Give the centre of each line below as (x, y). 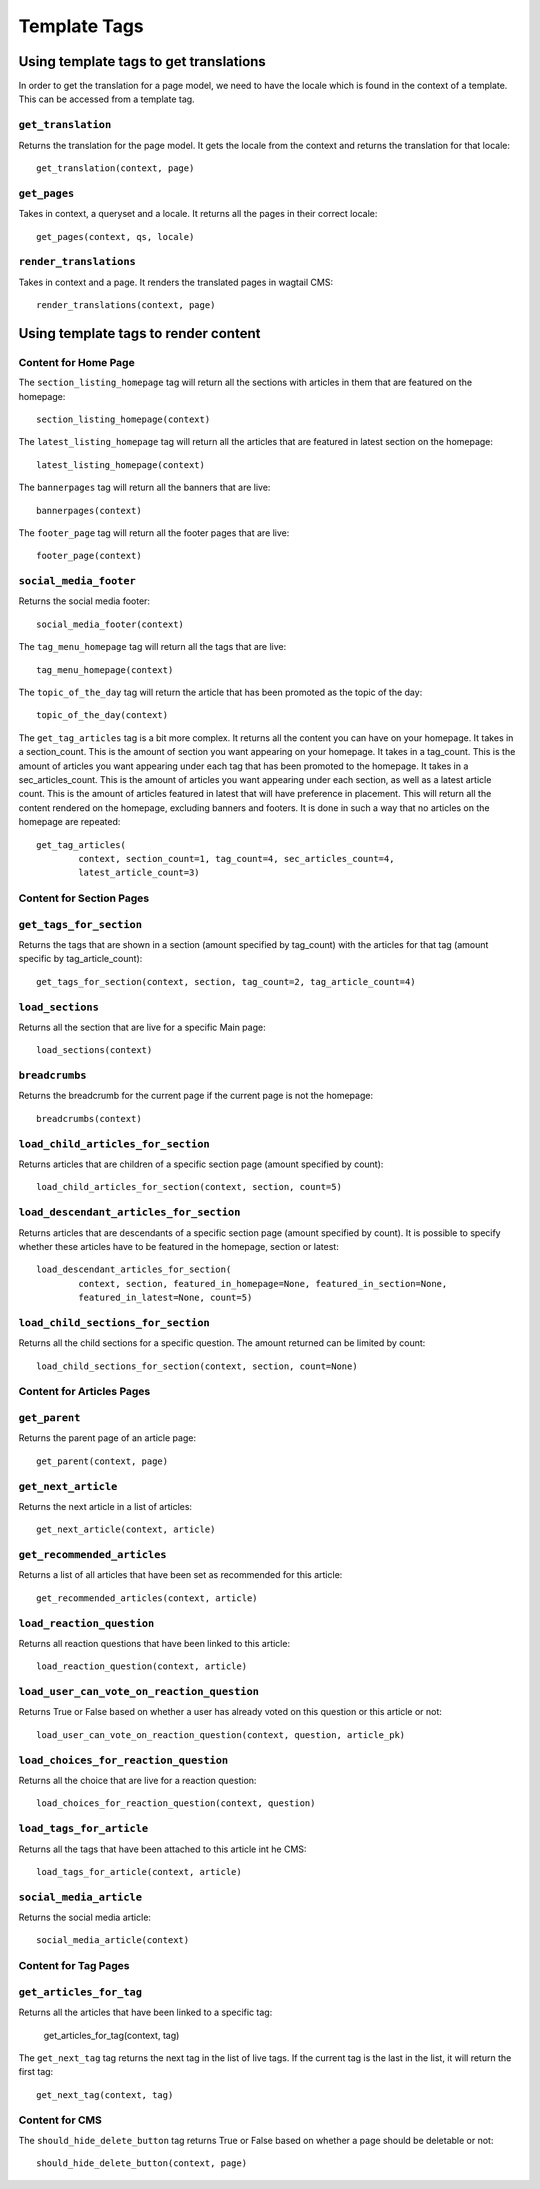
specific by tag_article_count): (80, 959)
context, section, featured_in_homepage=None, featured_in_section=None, (263, 1283)
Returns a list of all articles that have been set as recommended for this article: (180, 1575)
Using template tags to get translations (142, 61)
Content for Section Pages (84, 898)
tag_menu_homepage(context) (105, 669)
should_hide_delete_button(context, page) (142, 2163)
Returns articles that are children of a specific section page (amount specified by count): (201, 1164)
